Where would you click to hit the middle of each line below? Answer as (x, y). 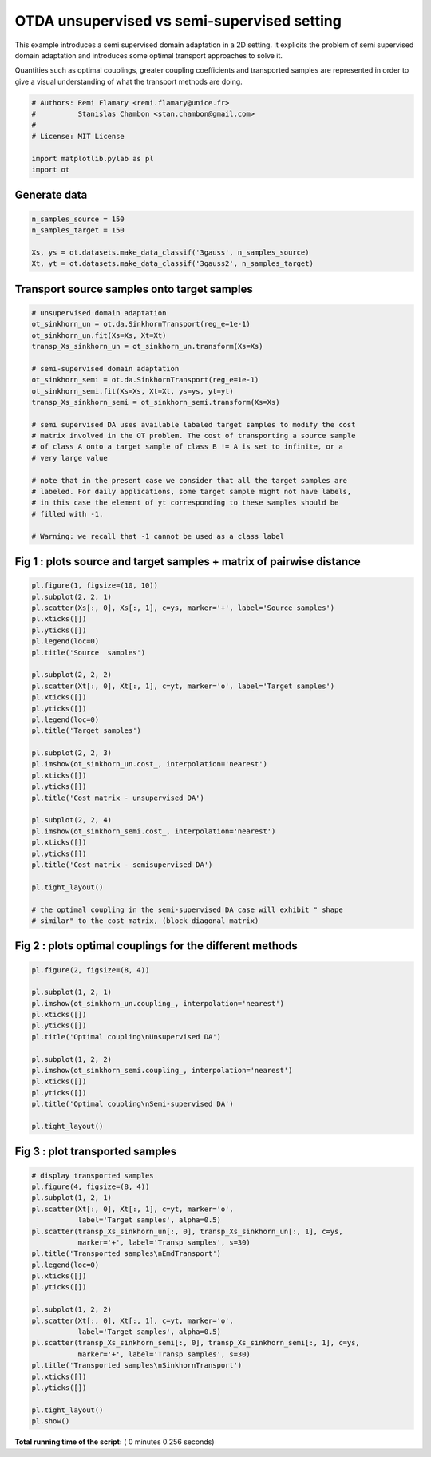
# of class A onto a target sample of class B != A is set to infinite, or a (187, 447)
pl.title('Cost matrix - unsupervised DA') (118, 798)
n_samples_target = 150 (78, 230)
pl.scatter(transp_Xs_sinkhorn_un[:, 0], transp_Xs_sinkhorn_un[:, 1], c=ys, (187, 1231)
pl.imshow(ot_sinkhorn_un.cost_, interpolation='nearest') (149, 764)
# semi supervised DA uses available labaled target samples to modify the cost (194, 424)
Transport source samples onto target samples (134, 289)
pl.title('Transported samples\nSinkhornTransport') (137, 1366)
